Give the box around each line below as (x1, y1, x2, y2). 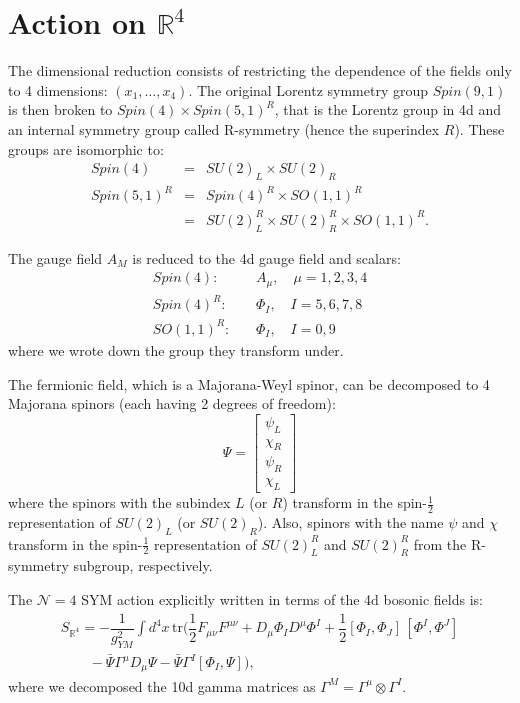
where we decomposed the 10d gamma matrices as (8, 675, 316, 696)
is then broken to (8, 99, 113, 120)
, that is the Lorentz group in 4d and (274, 99, 502, 120)
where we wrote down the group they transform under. (8, 339, 344, 360)
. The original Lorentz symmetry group (188, 79, 429, 100)
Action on (8, 2, 146, 43)
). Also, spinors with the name (257, 511, 444, 532)
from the (413, 533, 467, 554)
